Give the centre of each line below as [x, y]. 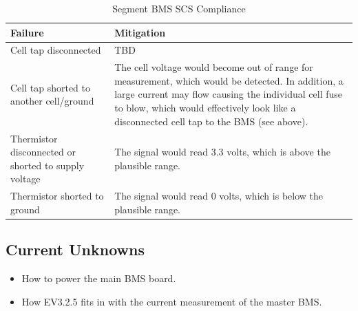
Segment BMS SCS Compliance [179, 8]
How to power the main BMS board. [99, 278]
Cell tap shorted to [51, 87]
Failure [27, 32]
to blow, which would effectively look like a [205, 108]
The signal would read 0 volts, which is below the [219, 196]
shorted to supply [48, 165]
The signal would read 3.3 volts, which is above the [222, 152]
